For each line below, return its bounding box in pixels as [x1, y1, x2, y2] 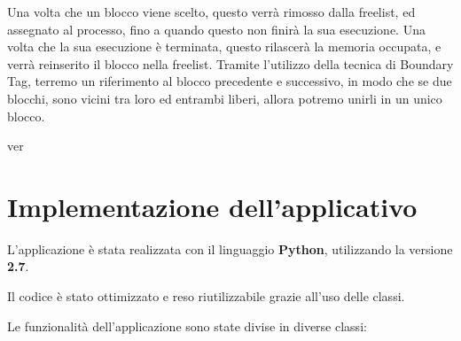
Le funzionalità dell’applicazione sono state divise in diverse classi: [7, 316, 367, 335]
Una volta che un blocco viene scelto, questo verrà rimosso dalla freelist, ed [7, 3, 416, 20]
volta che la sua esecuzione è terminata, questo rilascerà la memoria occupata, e [7, 37, 441, 56]
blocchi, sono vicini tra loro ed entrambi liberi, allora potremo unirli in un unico [7, 89, 442, 107]
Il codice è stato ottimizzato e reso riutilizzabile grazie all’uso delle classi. [7, 287, 405, 306]
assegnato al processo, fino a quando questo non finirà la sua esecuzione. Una [7, 19, 426, 38]
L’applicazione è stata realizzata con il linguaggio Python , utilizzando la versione [7, 239, 453, 258]
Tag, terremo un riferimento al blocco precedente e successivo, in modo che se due [7, 72, 452, 90]
